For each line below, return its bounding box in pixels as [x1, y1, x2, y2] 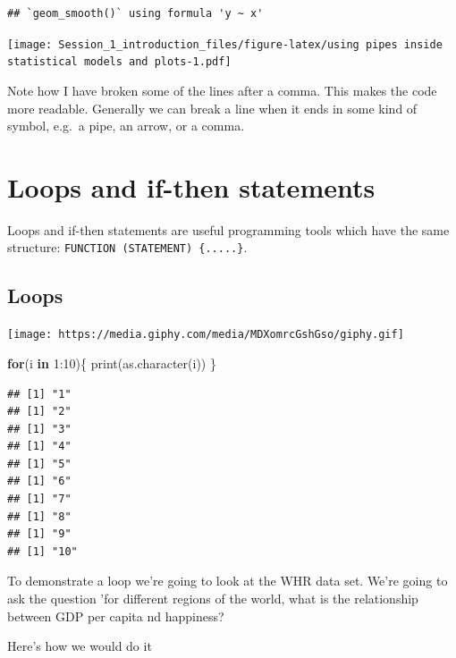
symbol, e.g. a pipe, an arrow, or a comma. [7, 116, 245, 135]
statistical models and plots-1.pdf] [7, 55, 232, 69]
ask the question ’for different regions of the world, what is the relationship [7, 589, 418, 608]
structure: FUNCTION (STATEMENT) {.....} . [7, 238, 248, 257]
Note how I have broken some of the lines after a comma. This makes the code [7, 80, 437, 99]
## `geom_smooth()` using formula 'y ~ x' [7, 7, 264, 20]
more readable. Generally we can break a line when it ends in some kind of [7, 98, 418, 117]
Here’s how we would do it [7, 637, 152, 655]
